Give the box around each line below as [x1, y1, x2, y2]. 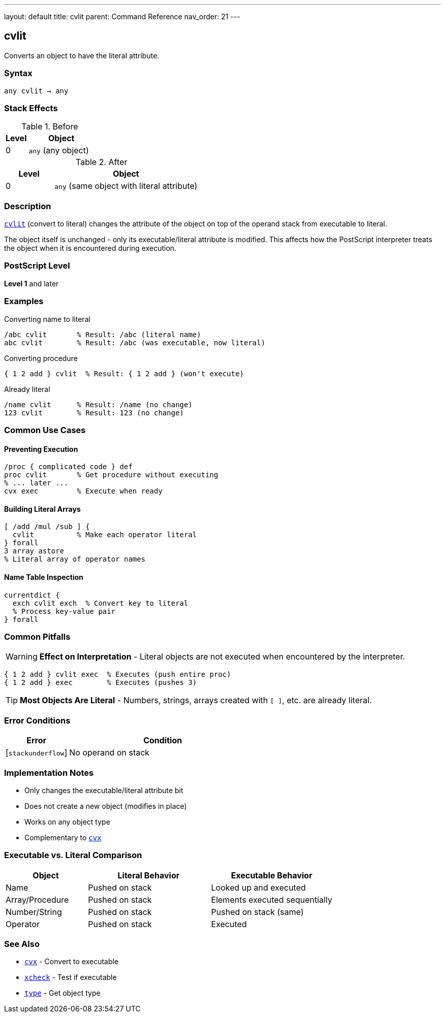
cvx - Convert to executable [24, 957, 119, 966]
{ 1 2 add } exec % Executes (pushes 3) [4, 678, 197, 687]
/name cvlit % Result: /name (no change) [4, 400, 193, 409]
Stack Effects [4, 103, 58, 113]
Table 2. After [76, 157, 128, 168]
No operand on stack [69, 747, 150, 758]
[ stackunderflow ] [6, 747, 68, 758]
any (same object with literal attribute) [54, 181, 198, 191]
